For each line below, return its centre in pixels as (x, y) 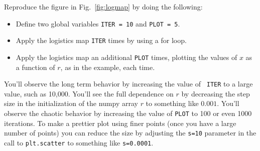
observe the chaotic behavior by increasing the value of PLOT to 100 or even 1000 (128, 113)
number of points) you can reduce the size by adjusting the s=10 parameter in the (130, 133)
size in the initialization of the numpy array (71, 103)
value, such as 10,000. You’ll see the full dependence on (89, 93)
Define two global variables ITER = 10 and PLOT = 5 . (98, 23)
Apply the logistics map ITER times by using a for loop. (101, 40)
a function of (35, 67)
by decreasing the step (216, 93)
